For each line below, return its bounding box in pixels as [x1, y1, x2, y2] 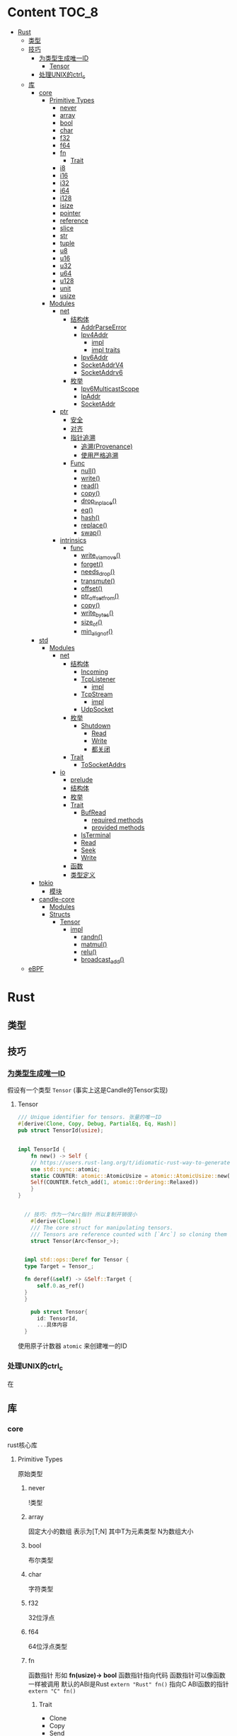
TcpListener [81, 675, 116, 683]
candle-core [38, 895, 75, 904]
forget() [81, 560, 104, 569]
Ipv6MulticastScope [81, 384, 139, 393]
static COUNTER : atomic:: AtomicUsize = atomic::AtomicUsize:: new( [30, 1172, 231, 1179]
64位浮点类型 [28, 1643, 68, 1651]
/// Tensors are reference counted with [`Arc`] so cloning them [30, 1230, 228, 1238]
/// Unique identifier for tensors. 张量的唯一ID [17, 1113, 162, 1121]
